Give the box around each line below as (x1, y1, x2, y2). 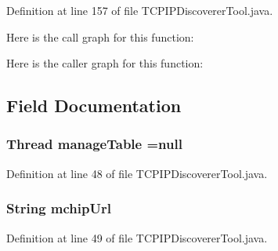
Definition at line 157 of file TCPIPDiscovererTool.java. (6, 2, 273, 18)
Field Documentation (6, 93, 182, 118)
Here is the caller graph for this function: (6, 55, 204, 71)
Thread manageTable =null (6, 134, 182, 154)
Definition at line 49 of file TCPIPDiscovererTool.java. (6, 229, 268, 246)
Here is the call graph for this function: (6, 28, 194, 45)
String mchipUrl (6, 198, 111, 218)
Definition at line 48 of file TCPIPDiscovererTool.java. (6, 165, 268, 181)
